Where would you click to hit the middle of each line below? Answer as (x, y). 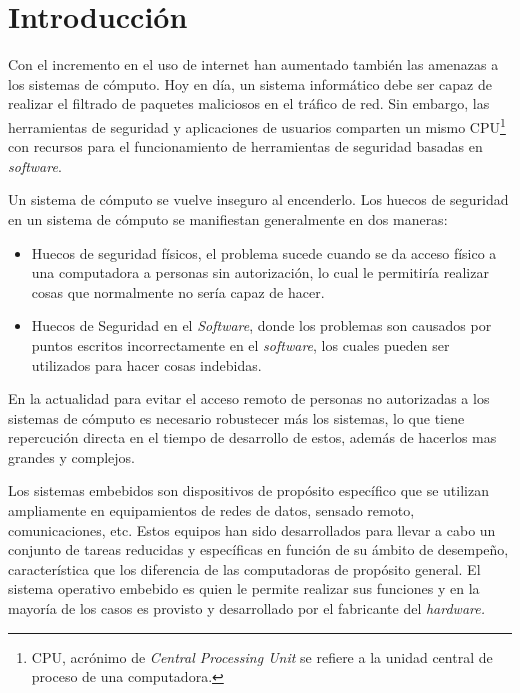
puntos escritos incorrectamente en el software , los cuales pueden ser (240, 344)
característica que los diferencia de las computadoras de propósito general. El (244, 568)
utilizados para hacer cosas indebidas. (146, 364)
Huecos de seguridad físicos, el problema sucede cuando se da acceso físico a (264, 252)
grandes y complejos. (71, 456)
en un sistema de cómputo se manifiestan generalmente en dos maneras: (228, 218)
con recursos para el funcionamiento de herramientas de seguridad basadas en (245, 146)
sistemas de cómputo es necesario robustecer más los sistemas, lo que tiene (236, 417)
